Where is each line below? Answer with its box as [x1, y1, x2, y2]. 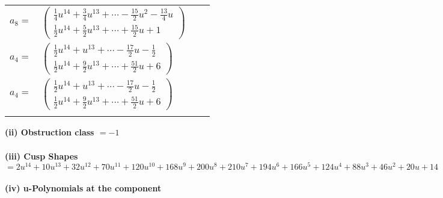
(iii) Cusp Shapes [5, 149, 78, 162]
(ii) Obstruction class [5, 126, 94, 138]
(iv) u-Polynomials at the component [5, 181, 162, 194]
